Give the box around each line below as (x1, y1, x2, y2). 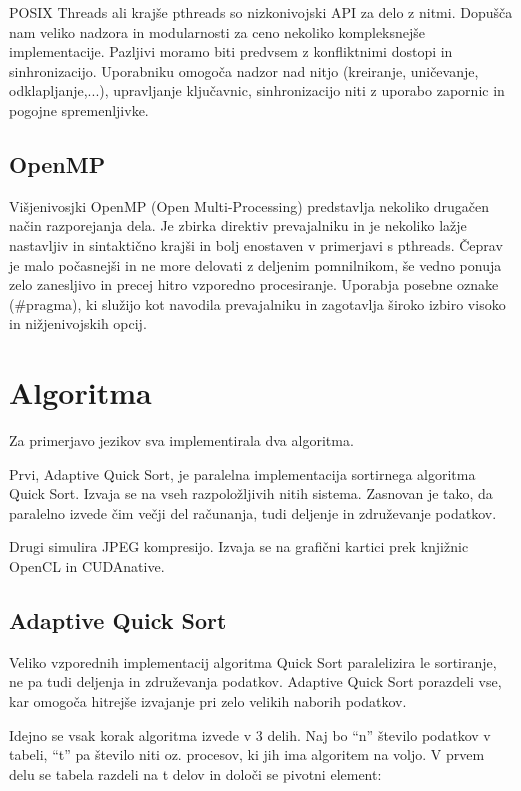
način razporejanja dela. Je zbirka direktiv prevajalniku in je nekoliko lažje (9, 215, 467, 236)
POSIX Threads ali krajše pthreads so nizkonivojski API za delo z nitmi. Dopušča (9, 2, 513, 22)
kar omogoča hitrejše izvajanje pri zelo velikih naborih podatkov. (9, 691, 407, 711)
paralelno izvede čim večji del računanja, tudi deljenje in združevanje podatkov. (9, 502, 497, 523)
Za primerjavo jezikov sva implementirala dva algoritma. (9, 430, 354, 451)
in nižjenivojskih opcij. (9, 313, 147, 334)
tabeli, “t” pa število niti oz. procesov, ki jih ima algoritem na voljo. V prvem (9, 744, 485, 765)
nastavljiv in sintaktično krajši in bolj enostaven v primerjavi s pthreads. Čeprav (9, 234, 503, 255)
